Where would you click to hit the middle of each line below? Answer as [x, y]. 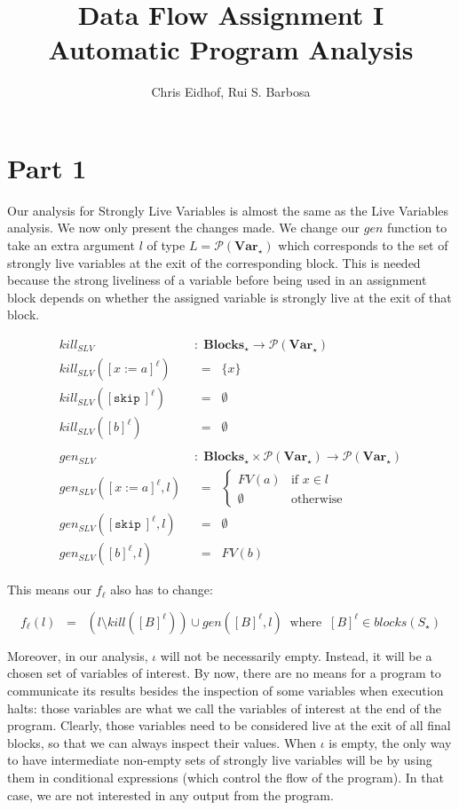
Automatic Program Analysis [231, 49]
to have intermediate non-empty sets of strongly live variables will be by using [220, 760]
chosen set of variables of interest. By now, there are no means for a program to [224, 673]
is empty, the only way [390, 742]
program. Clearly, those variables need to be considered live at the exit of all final [229, 725]
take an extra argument [71, 245]
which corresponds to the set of [363, 245]
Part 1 [47, 167]
